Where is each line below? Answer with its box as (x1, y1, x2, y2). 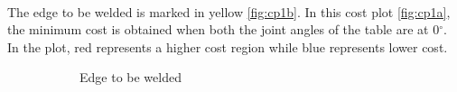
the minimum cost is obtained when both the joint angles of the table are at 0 (7, 20, 440, 39)
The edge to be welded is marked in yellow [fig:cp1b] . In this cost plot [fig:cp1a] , (7, 2, 451, 21)
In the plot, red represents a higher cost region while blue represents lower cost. (7, 37, 448, 56)
